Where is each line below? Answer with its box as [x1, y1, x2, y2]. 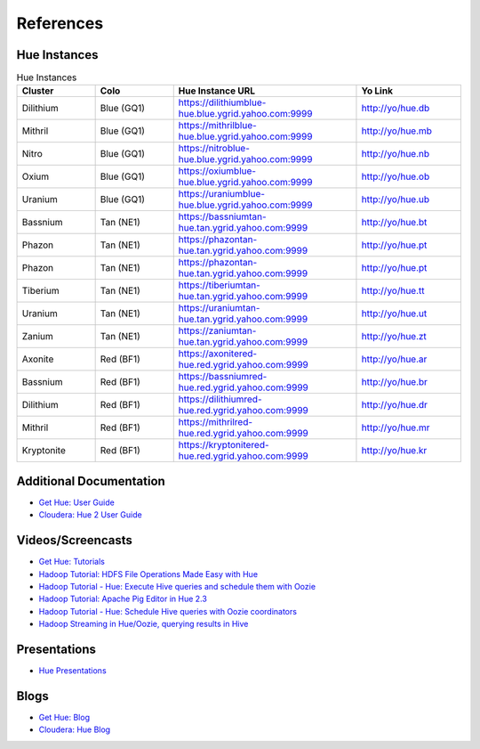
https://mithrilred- [178, 416, 253, 428]
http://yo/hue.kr [361, 444, 428, 457]
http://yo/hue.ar [361, 353, 428, 365]
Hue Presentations [38, 665, 107, 676]
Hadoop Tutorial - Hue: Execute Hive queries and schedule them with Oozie [38, 582, 316, 592]
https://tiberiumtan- [178, 279, 261, 291]
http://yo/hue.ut [361, 307, 428, 320]
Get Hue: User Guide [38, 497, 115, 508]
